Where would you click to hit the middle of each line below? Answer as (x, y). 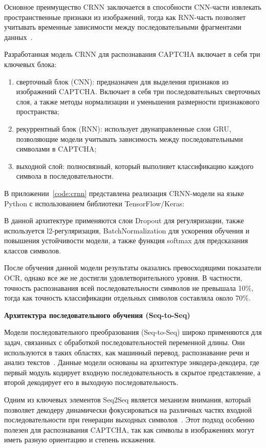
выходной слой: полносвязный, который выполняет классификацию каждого (135, 166)
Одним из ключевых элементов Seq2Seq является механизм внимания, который (128, 399)
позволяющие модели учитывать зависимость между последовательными (129, 138)
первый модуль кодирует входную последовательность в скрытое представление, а (132, 372)
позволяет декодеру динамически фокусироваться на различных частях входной (128, 409)
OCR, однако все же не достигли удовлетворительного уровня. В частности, (123, 278)
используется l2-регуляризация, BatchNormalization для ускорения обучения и (127, 230)
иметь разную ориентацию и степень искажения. (80, 440)
